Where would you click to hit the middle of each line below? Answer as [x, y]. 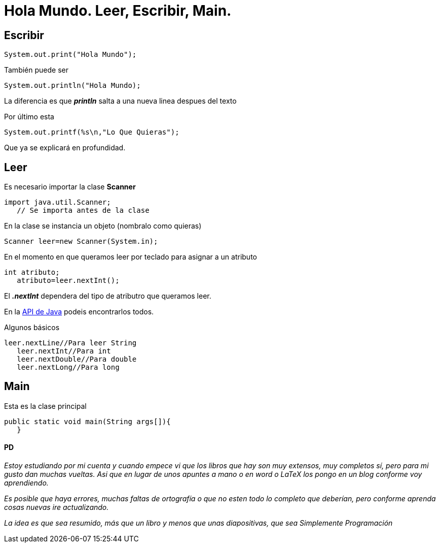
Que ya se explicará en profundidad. [65, 148]
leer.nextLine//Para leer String [70, 343]
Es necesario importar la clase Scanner [70, 187]
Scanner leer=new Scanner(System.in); [81, 242]
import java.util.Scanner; [58, 202]
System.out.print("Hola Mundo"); [70, 55]
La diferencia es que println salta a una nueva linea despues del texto [120, 101]
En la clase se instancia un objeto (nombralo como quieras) [103, 226]
